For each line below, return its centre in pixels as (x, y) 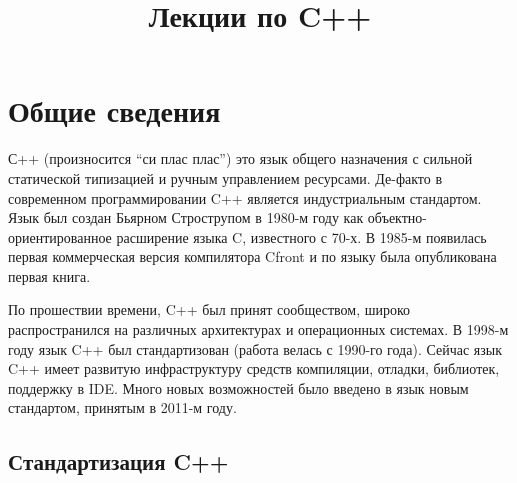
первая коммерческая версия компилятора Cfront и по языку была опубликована (252, 256)
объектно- (397, 217)
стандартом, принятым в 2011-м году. (122, 407)
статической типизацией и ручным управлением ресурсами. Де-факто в (225, 177)
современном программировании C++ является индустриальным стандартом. (245, 197)
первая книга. (49, 275)
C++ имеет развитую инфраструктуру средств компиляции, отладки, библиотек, (254, 368)
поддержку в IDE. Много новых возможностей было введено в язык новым (238, 387)
